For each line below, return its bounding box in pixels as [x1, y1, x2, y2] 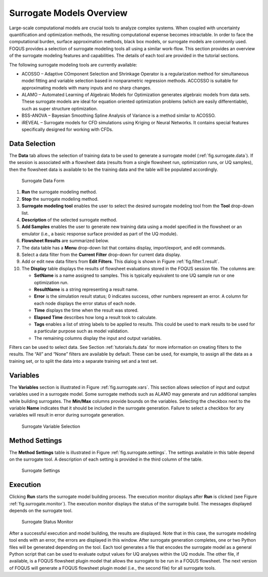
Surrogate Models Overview [9, 7, 128, 18]
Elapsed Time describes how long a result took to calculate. [34, 314, 157, 320]
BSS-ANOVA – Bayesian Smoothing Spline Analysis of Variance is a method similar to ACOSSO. [21, 112, 216, 119]
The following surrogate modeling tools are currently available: [9, 62, 137, 68]
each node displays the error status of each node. [34, 300, 136, 306]
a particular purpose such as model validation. [34, 328, 129, 334]
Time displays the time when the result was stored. [34, 307, 139, 313]
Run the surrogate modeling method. [21, 189, 97, 195]
